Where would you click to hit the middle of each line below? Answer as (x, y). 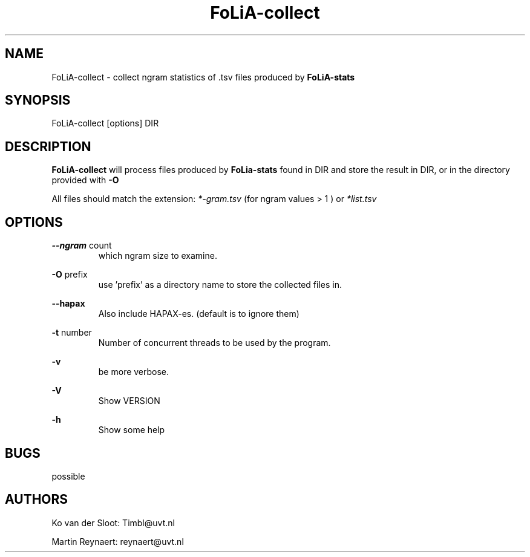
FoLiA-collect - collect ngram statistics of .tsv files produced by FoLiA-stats (203, 77)
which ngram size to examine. (158, 256)
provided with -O (85, 180)
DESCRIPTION (48, 146)
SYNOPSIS (38, 100)
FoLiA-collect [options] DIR (105, 123)
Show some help (132, 430)
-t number (72, 333)
